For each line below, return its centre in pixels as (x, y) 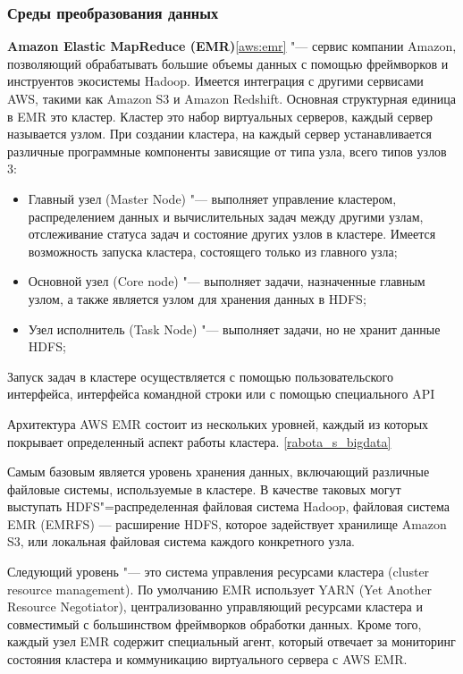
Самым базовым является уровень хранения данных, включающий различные (219, 472)
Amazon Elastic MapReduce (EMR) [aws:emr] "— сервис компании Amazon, (232, 46)
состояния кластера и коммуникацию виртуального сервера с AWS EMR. (207, 659)
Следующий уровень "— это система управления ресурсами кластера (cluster (219, 572)
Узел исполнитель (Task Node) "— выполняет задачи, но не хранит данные (234, 329)
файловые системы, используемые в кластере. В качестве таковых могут (204, 489)
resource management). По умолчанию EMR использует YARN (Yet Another (219, 589)
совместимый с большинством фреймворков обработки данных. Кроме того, (215, 623)
